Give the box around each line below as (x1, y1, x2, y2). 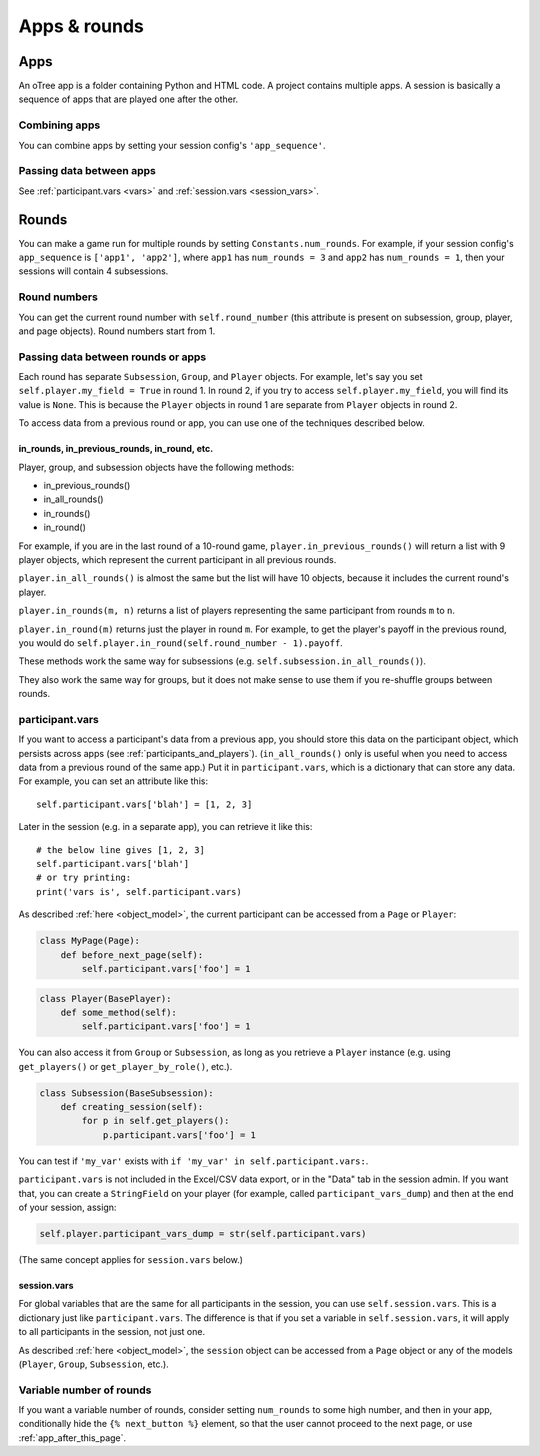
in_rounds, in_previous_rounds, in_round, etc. (18, 443, 214, 455)
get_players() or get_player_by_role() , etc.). (18, 1060, 233, 1072)
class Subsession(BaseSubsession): (39, 1087, 214, 1099)
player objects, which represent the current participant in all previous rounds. (18, 554, 337, 565)
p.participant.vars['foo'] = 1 (102, 1129, 257, 1140)
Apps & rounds (18, 15, 145, 37)
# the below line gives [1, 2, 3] (36, 844, 205, 855)
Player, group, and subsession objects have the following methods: (18, 461, 295, 473)
